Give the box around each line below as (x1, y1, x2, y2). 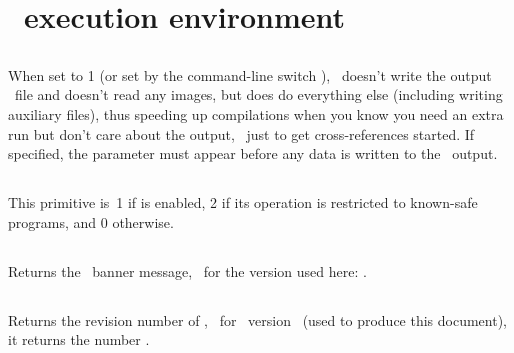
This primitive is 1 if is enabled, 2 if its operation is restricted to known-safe (8, 192, 478, 213)
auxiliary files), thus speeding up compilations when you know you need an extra (8, 103, 504, 124)
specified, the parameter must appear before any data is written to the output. (8, 143, 498, 164)
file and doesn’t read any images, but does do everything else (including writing (14, 84, 503, 105)
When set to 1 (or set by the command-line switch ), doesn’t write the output (8, 64, 492, 85)
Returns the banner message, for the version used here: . (8, 260, 367, 281)
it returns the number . (8, 329, 150, 350)
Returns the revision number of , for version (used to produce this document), (8, 309, 507, 330)
